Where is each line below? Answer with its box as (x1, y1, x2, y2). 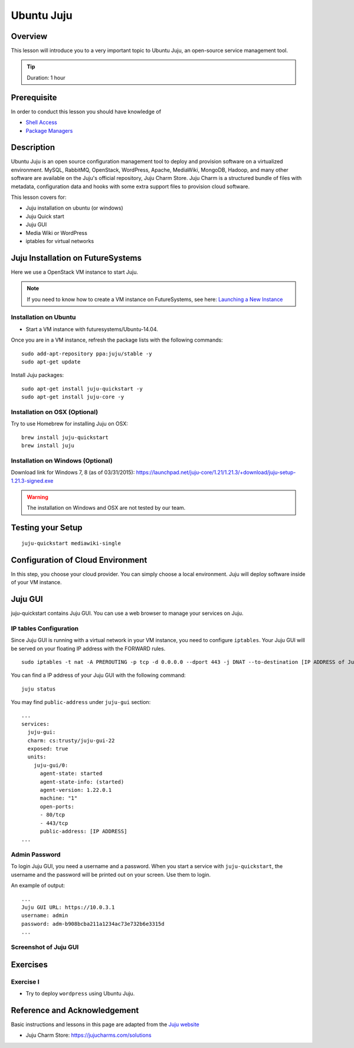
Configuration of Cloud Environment (11, 555, 147, 565)
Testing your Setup (11, 523, 83, 533)
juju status (21, 685, 56, 692)
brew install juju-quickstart (21, 434, 109, 441)
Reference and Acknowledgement (11, 1005, 139, 1015)
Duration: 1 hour (27, 74, 65, 81)
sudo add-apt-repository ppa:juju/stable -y (21, 350, 153, 357)
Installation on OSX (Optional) (11, 408, 99, 416)
